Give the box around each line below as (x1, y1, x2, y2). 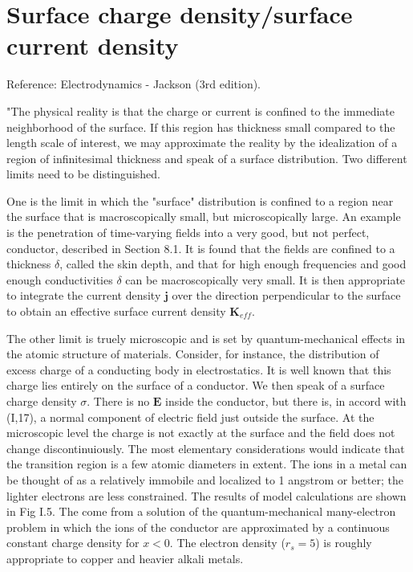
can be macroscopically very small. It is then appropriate (125, 271, 406, 288)
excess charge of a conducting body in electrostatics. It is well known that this (6, 361, 391, 378)
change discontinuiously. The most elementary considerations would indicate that (6, 439, 405, 456)
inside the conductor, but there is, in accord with (165, 393, 407, 409)
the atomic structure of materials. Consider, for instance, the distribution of (6, 345, 379, 362)
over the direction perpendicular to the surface (172, 287, 401, 304)
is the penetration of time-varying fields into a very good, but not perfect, (6, 224, 370, 241)
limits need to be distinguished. (6, 165, 160, 182)
